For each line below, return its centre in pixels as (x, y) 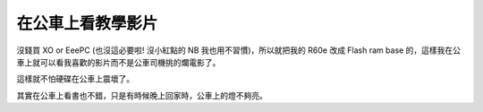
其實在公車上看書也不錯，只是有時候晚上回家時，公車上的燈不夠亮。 (142, 95)
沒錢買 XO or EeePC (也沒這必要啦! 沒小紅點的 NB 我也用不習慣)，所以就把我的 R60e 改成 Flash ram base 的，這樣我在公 (238, 50)
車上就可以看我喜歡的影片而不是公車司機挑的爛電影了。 (119, 62)
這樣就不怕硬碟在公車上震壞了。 (75, 79)
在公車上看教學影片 (87, 23)
